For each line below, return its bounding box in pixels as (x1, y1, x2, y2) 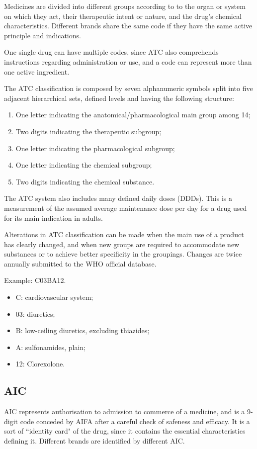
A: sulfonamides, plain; (15, 342, 86, 352)
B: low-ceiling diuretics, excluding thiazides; (15, 325, 150, 336)
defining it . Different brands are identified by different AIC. (4, 436, 185, 446)
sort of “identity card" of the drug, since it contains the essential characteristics (4, 426, 246, 436)
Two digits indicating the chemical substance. (15, 176, 155, 186)
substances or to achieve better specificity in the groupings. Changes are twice (4, 249, 242, 259)
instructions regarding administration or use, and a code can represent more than (4, 56, 252, 67)
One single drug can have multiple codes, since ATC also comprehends (4, 47, 219, 57)
